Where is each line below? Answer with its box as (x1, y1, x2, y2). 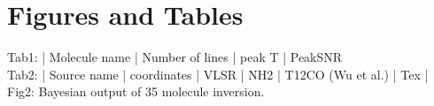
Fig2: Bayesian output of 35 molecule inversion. (7, 82, 265, 101)
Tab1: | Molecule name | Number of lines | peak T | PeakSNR (7, 48, 343, 66)
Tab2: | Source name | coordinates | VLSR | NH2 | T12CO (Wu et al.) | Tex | (7, 64, 429, 83)
